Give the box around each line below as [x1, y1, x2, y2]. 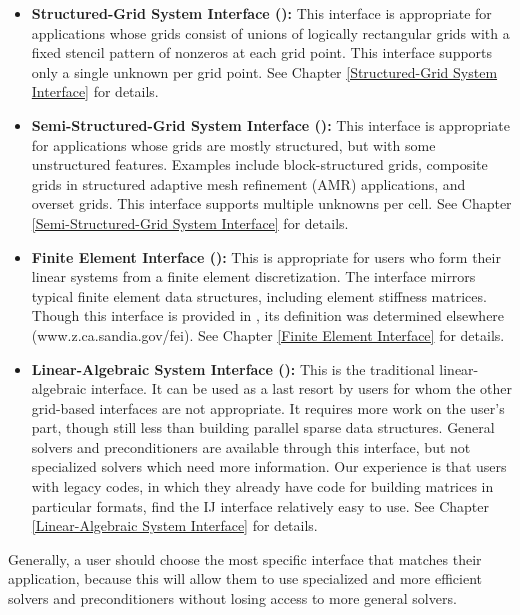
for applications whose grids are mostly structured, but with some [31, 134, 436, 155]
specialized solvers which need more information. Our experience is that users [31, 456, 507, 477]
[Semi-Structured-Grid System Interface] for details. [31, 212, 349, 233]
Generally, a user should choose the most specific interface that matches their [8, 548, 482, 569]
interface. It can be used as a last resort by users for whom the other [90, 378, 512, 399]
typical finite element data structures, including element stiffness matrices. [31, 285, 487, 306]
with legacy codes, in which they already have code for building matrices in [31, 476, 494, 497]
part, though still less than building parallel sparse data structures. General [31, 417, 495, 438]
